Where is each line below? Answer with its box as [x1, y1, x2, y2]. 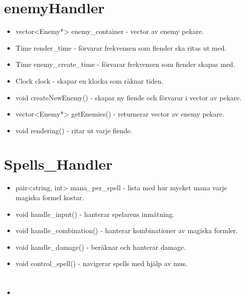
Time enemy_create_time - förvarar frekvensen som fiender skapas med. [15, 59, 235, 69]
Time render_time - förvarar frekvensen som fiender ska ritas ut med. [15, 42, 227, 53]
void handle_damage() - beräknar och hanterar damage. [15, 241, 186, 252]
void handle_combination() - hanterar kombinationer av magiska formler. [15, 225, 238, 236]
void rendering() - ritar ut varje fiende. [15, 125, 133, 135]
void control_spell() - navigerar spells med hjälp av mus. [15, 258, 187, 268]
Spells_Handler [4, 154, 112, 174]
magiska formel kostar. [15, 192, 84, 202]
